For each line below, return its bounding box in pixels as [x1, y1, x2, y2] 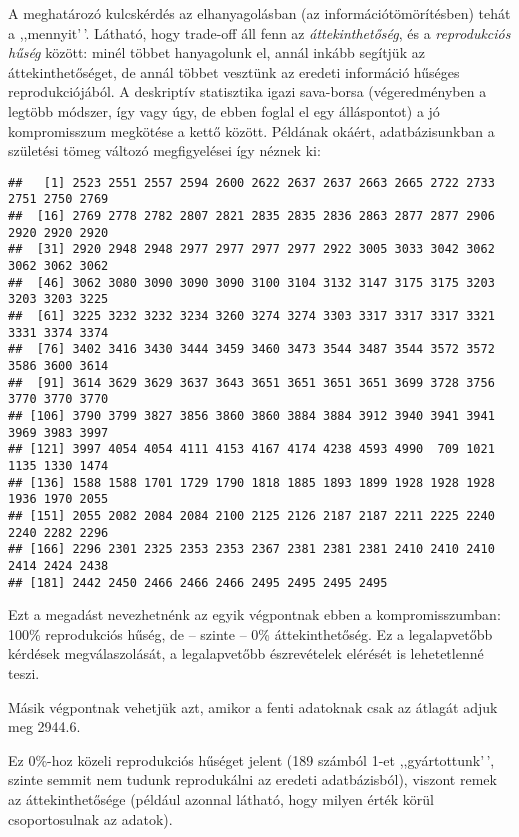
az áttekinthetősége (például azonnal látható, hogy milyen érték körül [8, 788, 435, 809]
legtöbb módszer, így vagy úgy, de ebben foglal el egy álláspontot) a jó [8, 100, 440, 121]
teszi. [8, 662, 40, 683]
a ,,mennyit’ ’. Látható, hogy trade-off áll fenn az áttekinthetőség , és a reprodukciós [8, 22, 511, 43]
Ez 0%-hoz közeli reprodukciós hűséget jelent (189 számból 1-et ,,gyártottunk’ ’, [8, 749, 495, 770]
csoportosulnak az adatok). [8, 808, 173, 829]
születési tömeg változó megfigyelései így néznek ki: [8, 140, 321, 161]
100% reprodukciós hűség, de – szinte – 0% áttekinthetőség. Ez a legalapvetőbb [8, 623, 493, 644]
